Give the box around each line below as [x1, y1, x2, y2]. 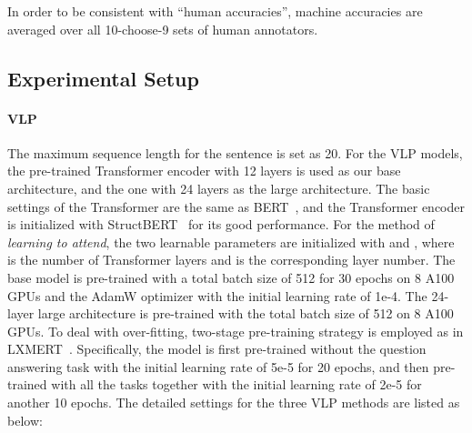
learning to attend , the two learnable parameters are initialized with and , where [7, 232, 455, 251]
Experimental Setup [7, 64, 199, 92]
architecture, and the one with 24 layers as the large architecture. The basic [7, 178, 430, 197]
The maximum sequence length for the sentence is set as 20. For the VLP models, [7, 143, 463, 162]
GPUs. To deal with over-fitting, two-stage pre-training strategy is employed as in [7, 321, 464, 340]
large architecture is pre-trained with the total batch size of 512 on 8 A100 [37, 304, 454, 323]
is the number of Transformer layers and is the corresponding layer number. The [7, 250, 456, 269]
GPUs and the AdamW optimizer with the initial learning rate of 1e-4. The [7, 286, 427, 305]
